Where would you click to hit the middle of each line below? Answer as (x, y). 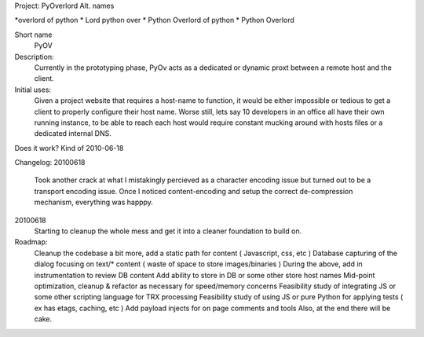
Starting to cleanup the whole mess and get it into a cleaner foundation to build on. (168, 231)
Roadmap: (31, 242)
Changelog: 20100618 (50, 163)
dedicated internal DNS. (73, 134)
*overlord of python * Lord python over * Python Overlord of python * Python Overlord (154, 20)
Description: (34, 57)
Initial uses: (33, 90)
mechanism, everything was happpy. (93, 202)
